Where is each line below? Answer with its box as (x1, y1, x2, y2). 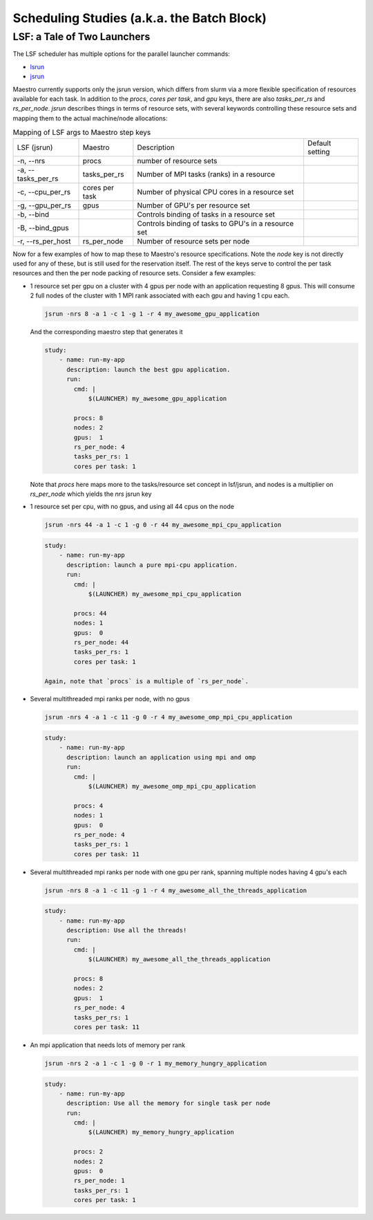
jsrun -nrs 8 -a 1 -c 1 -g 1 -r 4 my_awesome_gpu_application (44, 310, 260, 318)
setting (307, 147, 330, 156)
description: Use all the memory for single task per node (66, 1100, 271, 1107)
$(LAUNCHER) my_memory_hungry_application (88, 1128, 234, 1136)
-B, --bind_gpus (17, 223, 69, 232)
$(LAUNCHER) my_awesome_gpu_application (88, 394, 227, 403)
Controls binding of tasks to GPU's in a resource (137, 219, 294, 228)
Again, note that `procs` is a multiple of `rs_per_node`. (44, 677, 249, 685)
